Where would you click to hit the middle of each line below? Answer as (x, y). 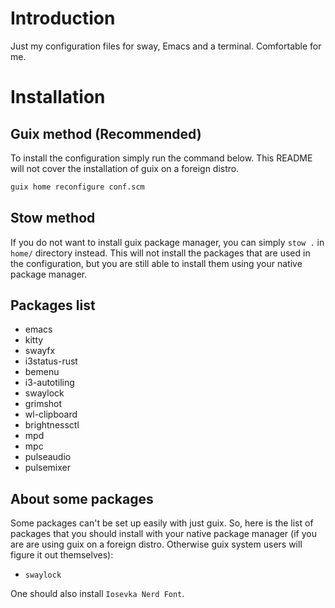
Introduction (63, 18)
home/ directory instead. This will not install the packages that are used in (160, 253)
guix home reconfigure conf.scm (77, 187)
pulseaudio (48, 457)
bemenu (42, 372)
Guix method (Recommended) (106, 133)
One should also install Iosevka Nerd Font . (97, 594)
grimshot (43, 404)
